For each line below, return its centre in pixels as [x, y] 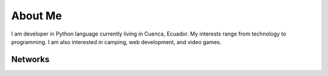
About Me [36, 16]
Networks [30, 59]
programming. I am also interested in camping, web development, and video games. [116, 42]
